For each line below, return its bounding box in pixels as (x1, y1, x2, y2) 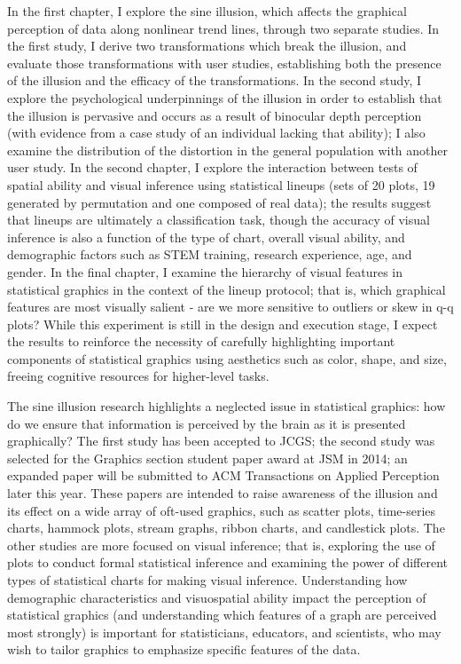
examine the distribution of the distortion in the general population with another (7, 140, 448, 159)
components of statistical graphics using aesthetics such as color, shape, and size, (7, 349, 447, 368)
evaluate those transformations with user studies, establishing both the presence (7, 53, 441, 72)
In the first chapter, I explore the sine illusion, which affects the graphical (7, 2, 407, 20)
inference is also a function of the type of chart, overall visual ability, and (7, 227, 405, 246)
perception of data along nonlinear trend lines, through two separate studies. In (7, 19, 440, 37)
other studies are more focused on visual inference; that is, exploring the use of (7, 535, 435, 554)
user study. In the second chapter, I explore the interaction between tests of (7, 158, 418, 177)
